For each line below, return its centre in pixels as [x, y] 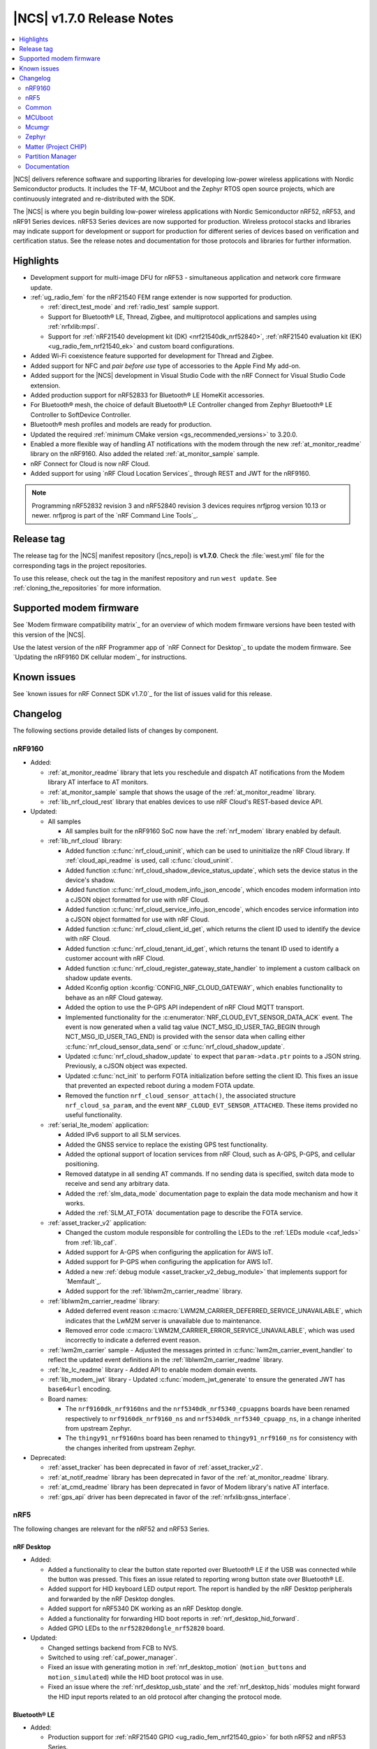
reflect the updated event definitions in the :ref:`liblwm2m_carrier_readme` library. [165, 1360]
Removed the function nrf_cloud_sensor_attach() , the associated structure [180, 1096]
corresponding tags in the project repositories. [80, 565]
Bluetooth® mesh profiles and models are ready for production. [121, 425]
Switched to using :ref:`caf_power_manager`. [112, 1657]
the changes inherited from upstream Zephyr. [131, 1447]
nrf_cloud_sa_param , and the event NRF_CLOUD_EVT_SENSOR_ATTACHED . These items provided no [212, 1105]
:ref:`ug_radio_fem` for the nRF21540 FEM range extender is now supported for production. [161, 297]
